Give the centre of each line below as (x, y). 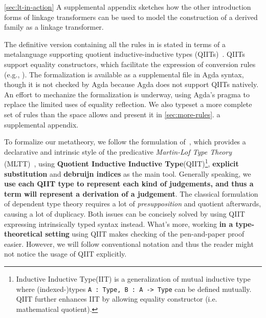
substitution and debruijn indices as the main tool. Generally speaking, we (128, 173)
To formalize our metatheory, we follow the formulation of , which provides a (125, 142)
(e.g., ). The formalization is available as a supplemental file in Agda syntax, (124, 74)
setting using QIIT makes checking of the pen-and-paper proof (145, 234)
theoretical (23, 234)
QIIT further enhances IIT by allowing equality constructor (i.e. (117, 299)
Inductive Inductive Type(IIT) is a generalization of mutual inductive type (133, 278)
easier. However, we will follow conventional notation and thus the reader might (129, 243)
